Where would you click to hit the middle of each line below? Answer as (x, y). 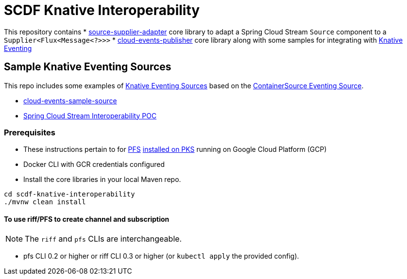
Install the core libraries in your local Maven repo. (102, 180)
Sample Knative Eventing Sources (88, 67)
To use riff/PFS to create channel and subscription (87, 219)
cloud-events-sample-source (70, 100)
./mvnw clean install (45, 202)
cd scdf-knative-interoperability (69, 194)
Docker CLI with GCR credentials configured (94, 164)
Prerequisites (30, 132)
